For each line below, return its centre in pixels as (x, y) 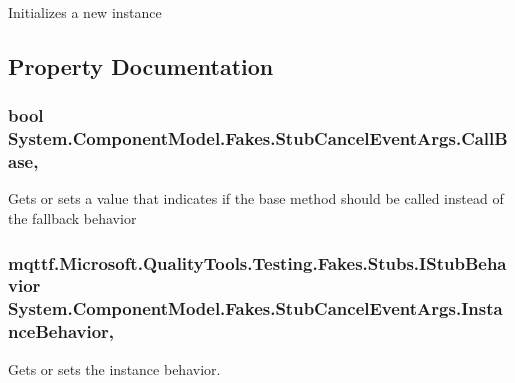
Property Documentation (141, 65)
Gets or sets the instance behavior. (114, 368)
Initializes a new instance (85, 12)
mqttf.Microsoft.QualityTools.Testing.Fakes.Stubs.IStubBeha (257, 262)
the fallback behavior (72, 218)
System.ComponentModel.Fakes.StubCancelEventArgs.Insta (255, 308)
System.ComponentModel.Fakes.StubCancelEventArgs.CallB (258, 138)
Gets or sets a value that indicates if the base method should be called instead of (256, 198)
